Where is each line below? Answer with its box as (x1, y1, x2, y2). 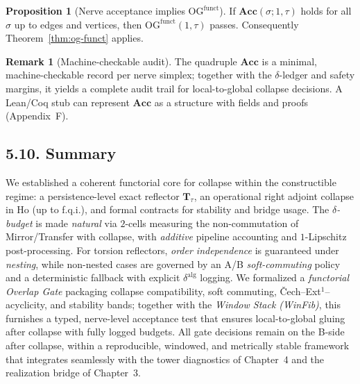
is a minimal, (262, 53, 317, 68)
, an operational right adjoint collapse (194, 188, 354, 203)
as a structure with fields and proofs (154, 94, 309, 109)
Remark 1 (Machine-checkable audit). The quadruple (6, 53, 237, 68)
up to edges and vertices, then (14, 17, 142, 31)
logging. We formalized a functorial (200, 270, 350, 285)
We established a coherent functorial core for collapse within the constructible (6, 174, 336, 189)
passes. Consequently (209, 17, 299, 31)
